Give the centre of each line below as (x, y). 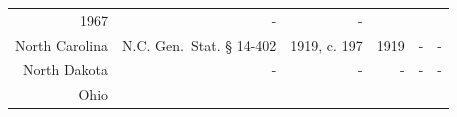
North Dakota (66, 69)
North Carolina (62, 44)
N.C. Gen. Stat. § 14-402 (199, 44)
